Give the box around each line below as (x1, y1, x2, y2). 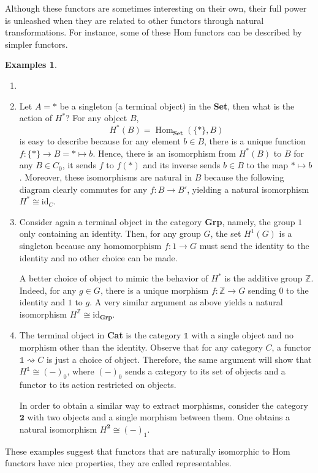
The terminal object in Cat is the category (19, 329, 181, 341)
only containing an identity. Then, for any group (19, 227, 201, 240)
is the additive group (224, 272, 303, 285)
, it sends (62, 158, 97, 171)
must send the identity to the (199, 239, 309, 251)
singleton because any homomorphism (19, 239, 162, 251)
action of (19, 111, 53, 124)
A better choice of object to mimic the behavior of (19, 272, 208, 285)
